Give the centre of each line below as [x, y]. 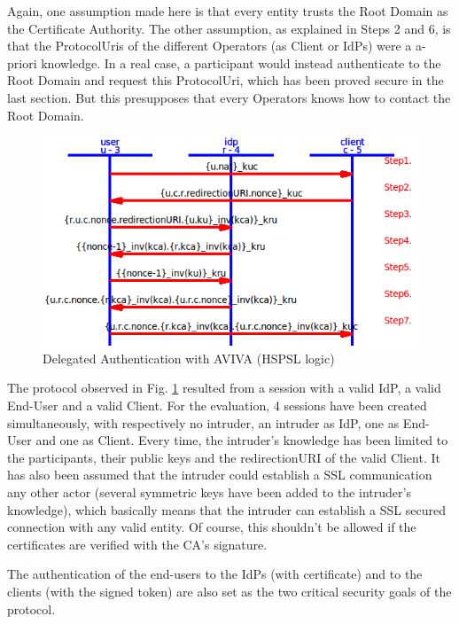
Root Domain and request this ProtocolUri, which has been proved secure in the [226, 80]
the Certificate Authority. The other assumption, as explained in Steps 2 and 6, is [229, 28]
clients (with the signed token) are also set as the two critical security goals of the [229, 591]
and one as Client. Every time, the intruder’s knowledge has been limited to [242, 440]
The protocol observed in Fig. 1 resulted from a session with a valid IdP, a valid [224, 388]
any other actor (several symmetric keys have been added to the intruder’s [209, 491]
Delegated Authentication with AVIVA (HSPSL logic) [189, 358]
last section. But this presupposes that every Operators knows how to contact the [229, 97]
